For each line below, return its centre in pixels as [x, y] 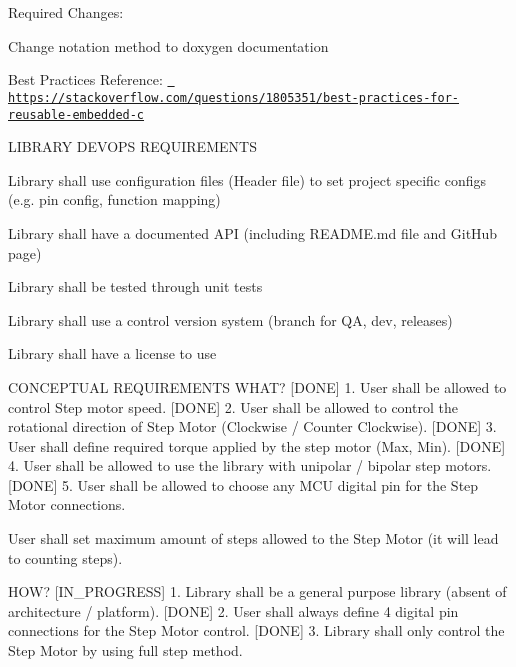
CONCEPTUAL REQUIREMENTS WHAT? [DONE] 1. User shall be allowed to [257, 386]
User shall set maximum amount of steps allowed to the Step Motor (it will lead [253, 538]
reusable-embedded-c [76, 114]
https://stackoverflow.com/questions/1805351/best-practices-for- [234, 97]
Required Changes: [66, 12]
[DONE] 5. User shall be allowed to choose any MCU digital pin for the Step [243, 484]
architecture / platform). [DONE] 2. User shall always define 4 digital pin [233, 610]
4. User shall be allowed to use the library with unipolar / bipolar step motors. [250, 465]
